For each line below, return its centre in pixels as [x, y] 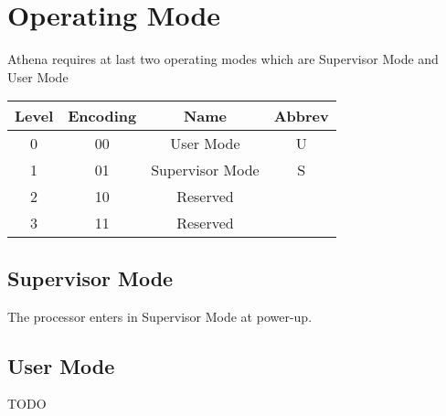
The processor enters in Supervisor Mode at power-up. [160, 316]
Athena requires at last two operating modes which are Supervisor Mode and [223, 59]
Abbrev [301, 116]
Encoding [102, 116]
